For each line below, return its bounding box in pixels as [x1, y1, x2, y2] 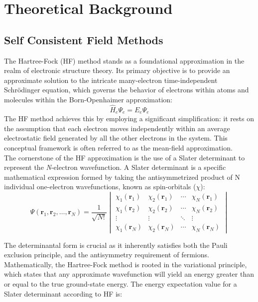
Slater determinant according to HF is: [4, 288, 123, 299]
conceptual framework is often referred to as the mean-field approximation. [4, 143, 233, 152]
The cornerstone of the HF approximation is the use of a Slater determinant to [4, 152, 245, 162]
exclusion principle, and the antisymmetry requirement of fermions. [4, 249, 209, 260]
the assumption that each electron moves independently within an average [4, 123, 230, 133]
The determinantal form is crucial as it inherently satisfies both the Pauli [4, 239, 228, 250]
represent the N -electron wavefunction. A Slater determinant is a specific [4, 162, 226, 172]
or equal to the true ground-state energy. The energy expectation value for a [4, 279, 237, 289]
